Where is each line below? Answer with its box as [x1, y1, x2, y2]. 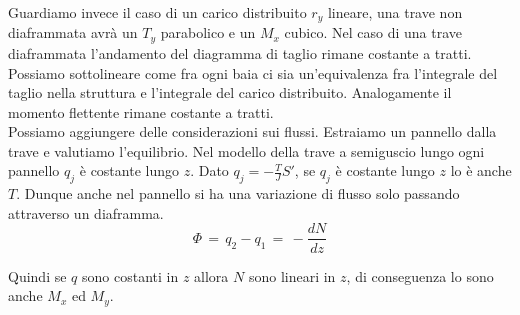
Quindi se [8, 265, 67, 286]
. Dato [190, 160, 229, 181]
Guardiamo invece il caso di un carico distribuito [8, 2, 307, 22]
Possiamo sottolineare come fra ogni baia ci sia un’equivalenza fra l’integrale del [8, 62, 498, 83]
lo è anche [450, 160, 512, 181]
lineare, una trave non [327, 2, 463, 22]
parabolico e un [160, 22, 256, 43]
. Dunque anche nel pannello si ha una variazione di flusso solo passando [16, 183, 460, 204]
